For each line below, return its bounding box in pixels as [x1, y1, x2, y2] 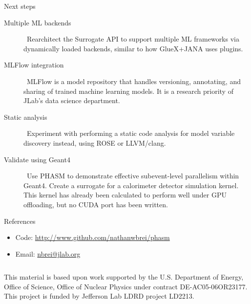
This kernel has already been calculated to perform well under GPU [23, 190, 227, 200]
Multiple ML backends [4, 17, 71, 27]
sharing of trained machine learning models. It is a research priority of [23, 86, 233, 96]
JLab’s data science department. [23, 95, 120, 106]
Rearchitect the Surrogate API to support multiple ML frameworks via [26, 34, 239, 44]
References [4, 216, 36, 226]
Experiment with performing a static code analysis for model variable [26, 128, 235, 138]
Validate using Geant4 [4, 154, 70, 164]
